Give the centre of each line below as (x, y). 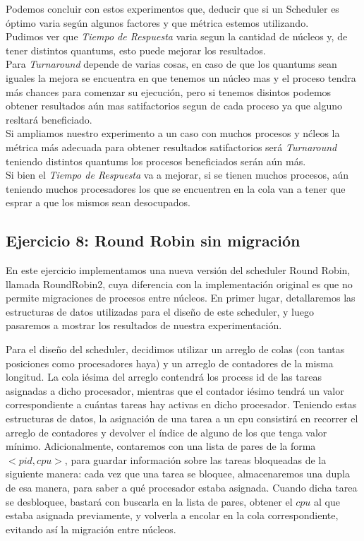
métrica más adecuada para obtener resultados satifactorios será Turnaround (171, 147)
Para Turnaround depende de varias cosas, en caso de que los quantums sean (171, 64)
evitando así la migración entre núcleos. (91, 529)
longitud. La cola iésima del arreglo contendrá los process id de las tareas (164, 377)
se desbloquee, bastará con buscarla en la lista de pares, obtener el (149, 501)
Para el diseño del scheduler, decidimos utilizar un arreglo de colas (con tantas (175, 349)
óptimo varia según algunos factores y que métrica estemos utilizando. (157, 22)
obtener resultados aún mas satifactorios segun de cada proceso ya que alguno (174, 106)
